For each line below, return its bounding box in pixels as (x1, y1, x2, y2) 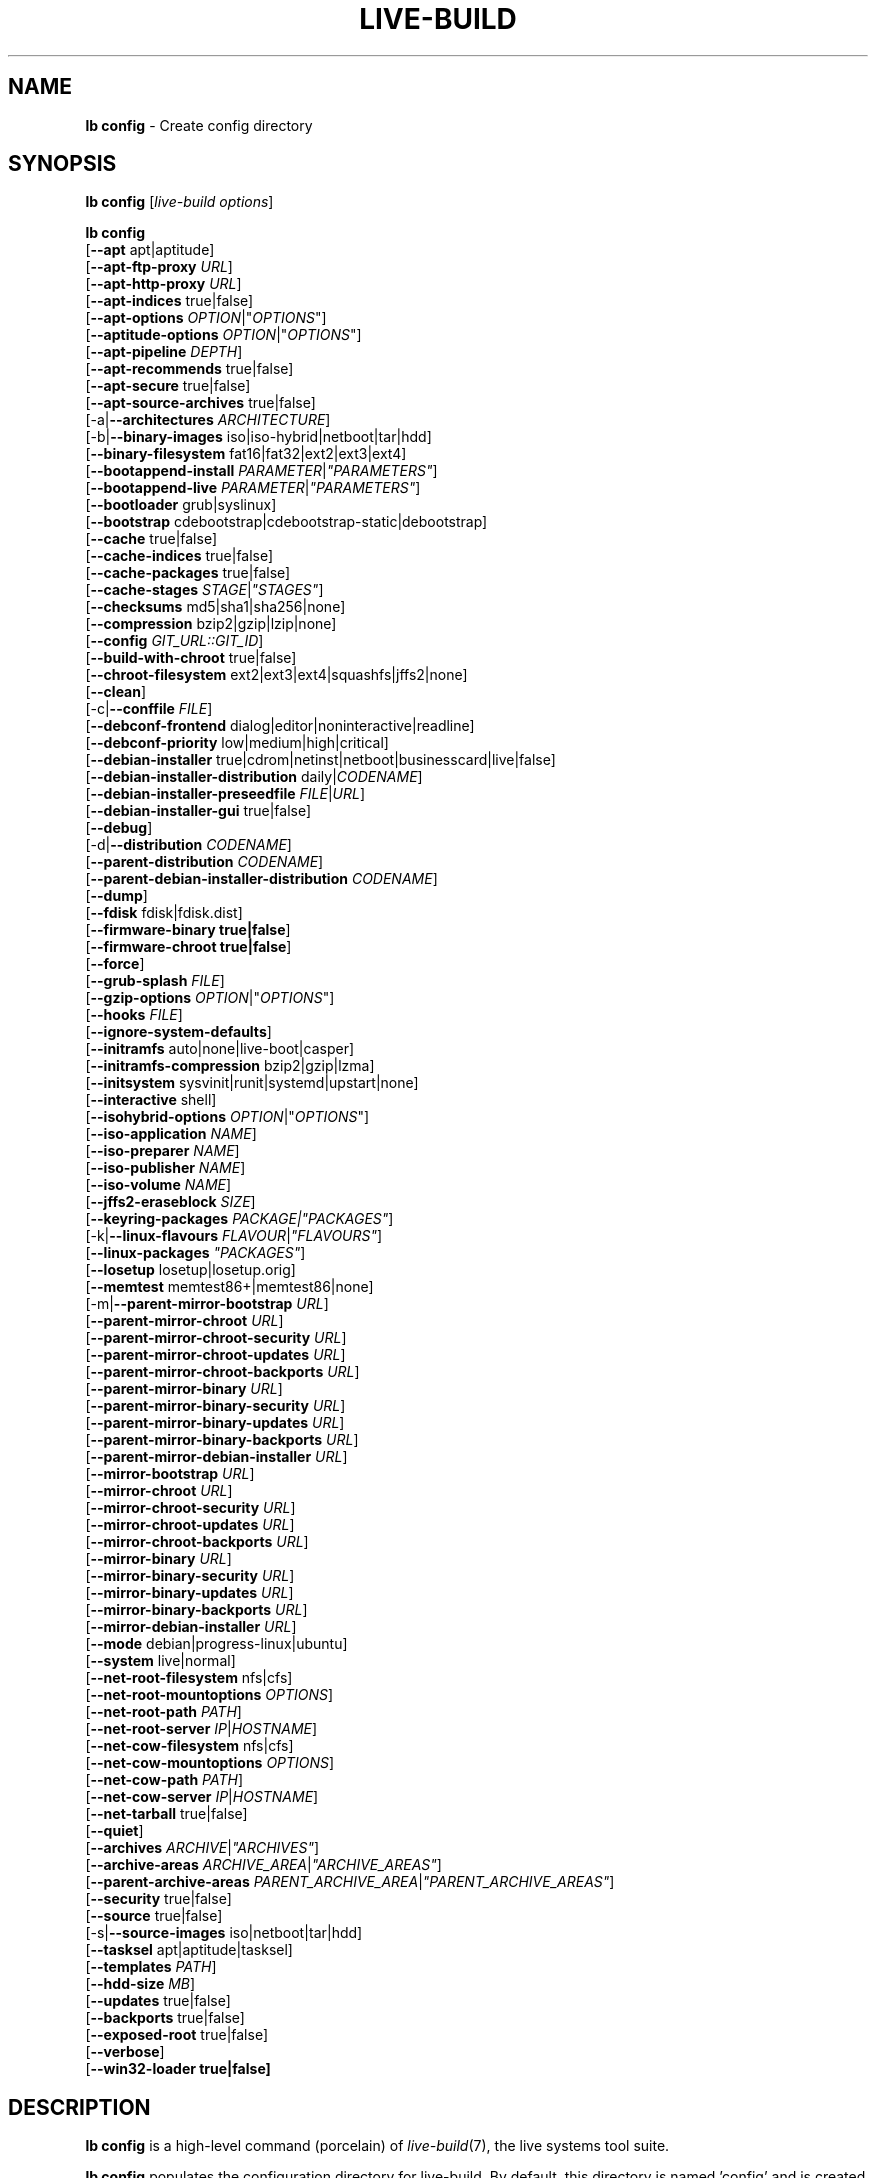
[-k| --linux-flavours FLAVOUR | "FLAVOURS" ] (85, 1227, 383, 1245)
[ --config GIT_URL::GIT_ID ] (85, 632, 264, 650)
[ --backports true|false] (85, 2009, 245, 2027)
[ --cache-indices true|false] (85, 547, 274, 565)
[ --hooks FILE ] (85, 1006, 183, 1024)
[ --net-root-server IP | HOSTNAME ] (85, 1720, 318, 1738)
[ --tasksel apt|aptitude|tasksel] (85, 1941, 293, 1959)
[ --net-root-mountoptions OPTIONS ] (85, 1686, 334, 1704)
